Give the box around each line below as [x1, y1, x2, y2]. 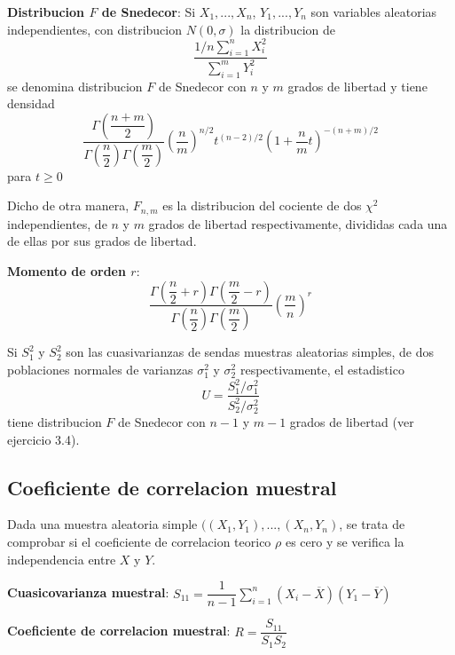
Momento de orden [7, 261, 126, 280]
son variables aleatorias [310, 3, 437, 20]
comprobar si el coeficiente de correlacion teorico [7, 533, 271, 551]
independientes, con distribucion [7, 20, 183, 38]
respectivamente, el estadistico [239, 360, 404, 379]
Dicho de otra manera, [7, 196, 129, 215]
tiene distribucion [7, 413, 102, 431]
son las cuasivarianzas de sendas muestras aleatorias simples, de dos [66, 343, 435, 361]
